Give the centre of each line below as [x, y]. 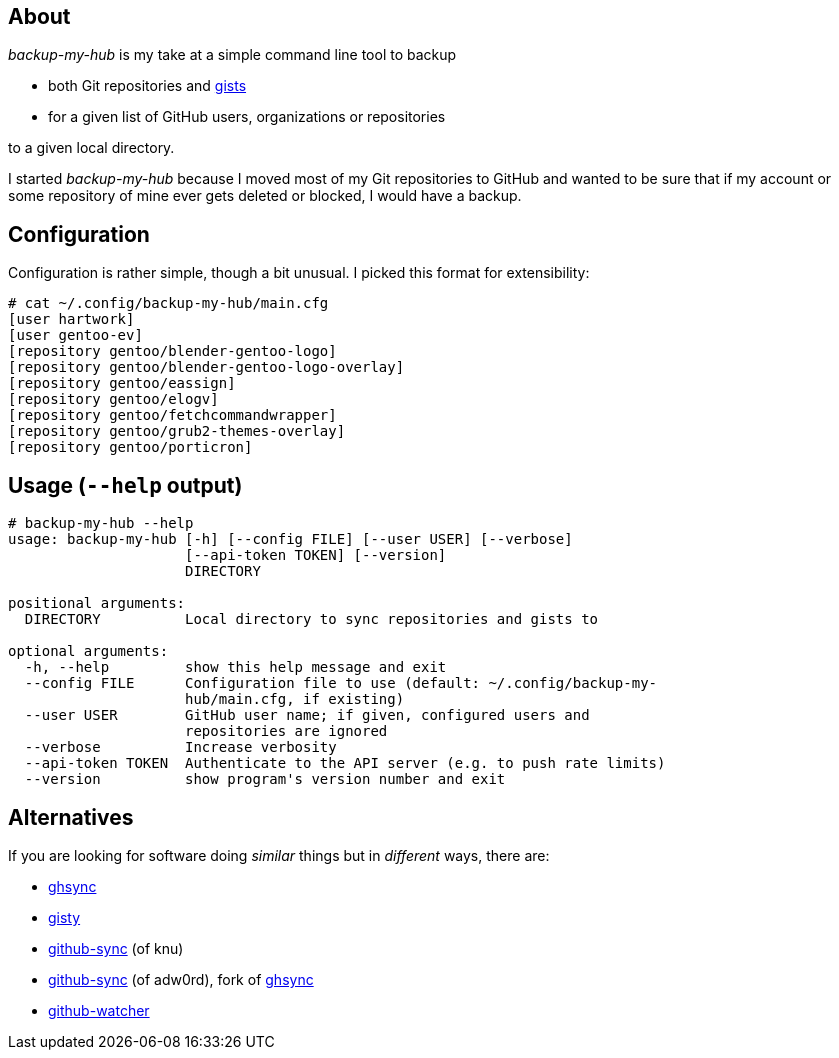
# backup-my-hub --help [101, 523]
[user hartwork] [71, 319]
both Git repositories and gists [147, 86]
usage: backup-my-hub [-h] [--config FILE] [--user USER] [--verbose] [290, 539]
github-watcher [99, 1010]
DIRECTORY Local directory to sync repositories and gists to [311, 619]
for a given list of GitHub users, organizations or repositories [247, 117]
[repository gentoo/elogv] [113, 399]
